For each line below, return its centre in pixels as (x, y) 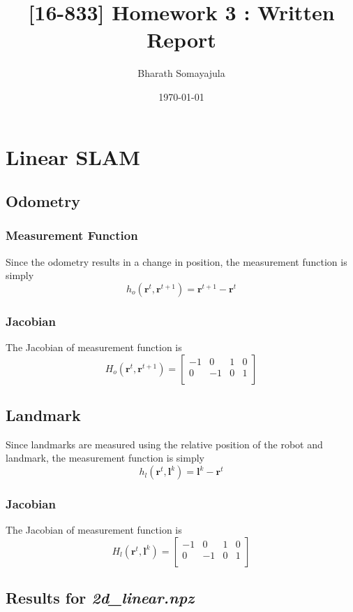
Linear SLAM (73, 156)
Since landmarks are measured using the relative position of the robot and (164, 444)
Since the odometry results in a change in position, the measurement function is (176, 261)
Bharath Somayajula (181, 73)
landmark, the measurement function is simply (105, 458)
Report (181, 40)
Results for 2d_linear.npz (100, 598)
